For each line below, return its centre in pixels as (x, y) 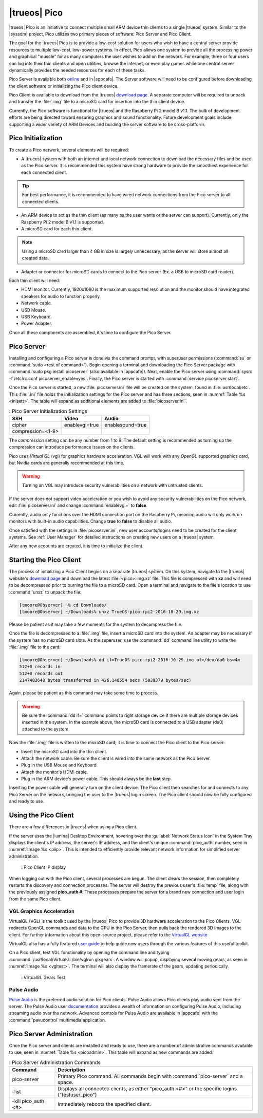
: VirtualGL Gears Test (43, 977)
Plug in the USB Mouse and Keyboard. (59, 765)
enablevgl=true (82, 425)
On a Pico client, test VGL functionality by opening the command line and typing (89, 952)
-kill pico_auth (28, 1101)
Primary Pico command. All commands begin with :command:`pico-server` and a (150, 1076)
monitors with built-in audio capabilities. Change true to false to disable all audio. (91, 522)
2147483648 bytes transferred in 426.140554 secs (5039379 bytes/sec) (105, 680)
